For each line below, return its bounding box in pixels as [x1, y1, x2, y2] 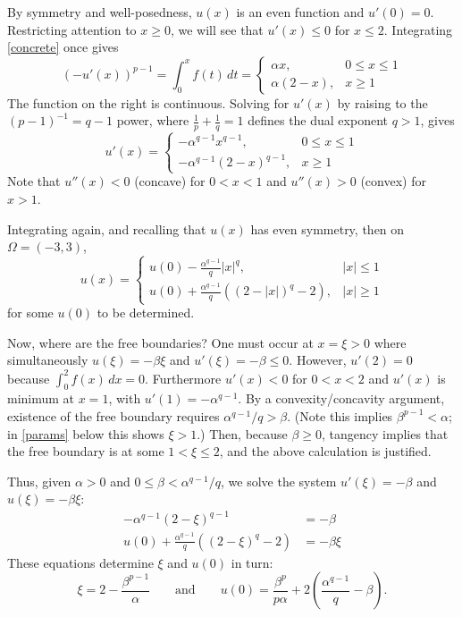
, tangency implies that [322, 424, 449, 443]
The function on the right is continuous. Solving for [7, 93, 290, 112]
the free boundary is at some [7, 442, 164, 461]
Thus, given [7, 471, 71, 490]
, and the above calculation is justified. [219, 442, 432, 461]
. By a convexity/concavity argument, [238, 389, 445, 408]
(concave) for [134, 172, 206, 190]
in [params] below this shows [7, 424, 164, 443]
